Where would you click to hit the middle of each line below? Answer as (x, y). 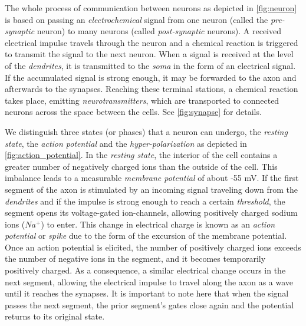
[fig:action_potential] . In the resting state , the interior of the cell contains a (141, 155)
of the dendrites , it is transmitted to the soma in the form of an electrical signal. (150, 65)
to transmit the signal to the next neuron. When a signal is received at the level (149, 54)
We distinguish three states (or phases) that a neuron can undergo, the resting (146, 131)
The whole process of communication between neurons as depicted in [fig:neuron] (151, 8)
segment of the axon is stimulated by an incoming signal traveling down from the (151, 189)
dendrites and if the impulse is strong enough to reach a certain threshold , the (145, 201)
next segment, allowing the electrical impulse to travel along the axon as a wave (149, 281)
